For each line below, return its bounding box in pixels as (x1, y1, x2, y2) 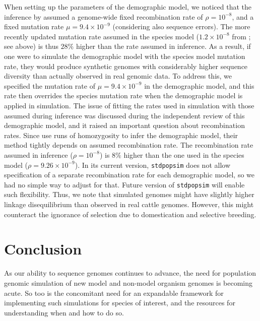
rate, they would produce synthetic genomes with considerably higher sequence (4, 60, 248, 71)
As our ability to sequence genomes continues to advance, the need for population (4, 268, 256, 278)
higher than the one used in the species (123, 149, 244, 160)
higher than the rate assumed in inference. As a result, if (76, 41, 251, 51)
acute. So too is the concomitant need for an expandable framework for (4, 287, 224, 298)
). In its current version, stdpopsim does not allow (75, 159, 230, 170)
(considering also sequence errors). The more (112, 21, 250, 32)
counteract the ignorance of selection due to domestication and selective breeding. (4, 209, 256, 219)
